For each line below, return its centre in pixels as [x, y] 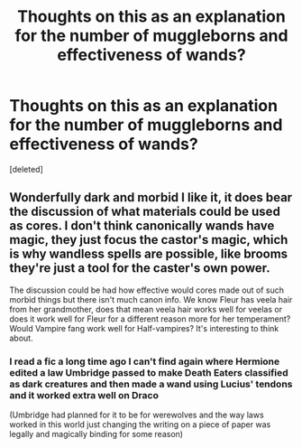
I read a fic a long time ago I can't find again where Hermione [145, 361]
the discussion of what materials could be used [145, 212]
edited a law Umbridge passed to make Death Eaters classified [149, 372]
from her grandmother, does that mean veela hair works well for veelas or [146, 309]
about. [21, 338]
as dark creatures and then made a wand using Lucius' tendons [151, 384]
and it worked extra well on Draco [84, 395]
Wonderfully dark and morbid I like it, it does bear [151, 197]
